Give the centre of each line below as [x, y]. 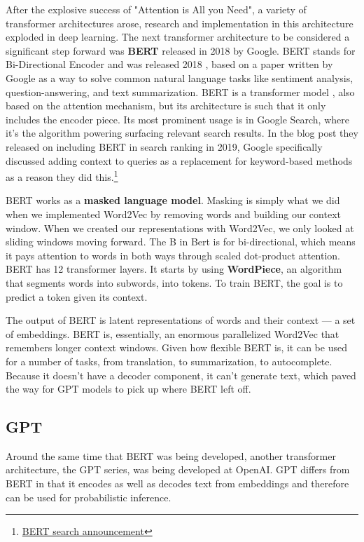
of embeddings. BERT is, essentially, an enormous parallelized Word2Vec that [173, 333]
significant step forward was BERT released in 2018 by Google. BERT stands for [181, 50]
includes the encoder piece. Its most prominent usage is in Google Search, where [177, 119]
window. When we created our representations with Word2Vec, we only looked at [180, 228]
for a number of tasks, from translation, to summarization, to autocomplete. [169, 361]
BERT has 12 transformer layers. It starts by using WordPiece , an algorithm [174, 269]
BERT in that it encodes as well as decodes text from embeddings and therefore [177, 483]
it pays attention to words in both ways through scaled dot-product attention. [173, 255]
